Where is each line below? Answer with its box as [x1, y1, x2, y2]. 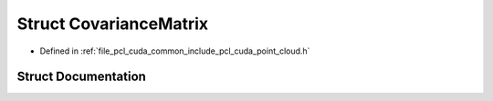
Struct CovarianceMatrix [16, 14, 209, 34]
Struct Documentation [16, 69, 146, 85]
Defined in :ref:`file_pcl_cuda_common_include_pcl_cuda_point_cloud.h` [39, 45, 310, 56]
